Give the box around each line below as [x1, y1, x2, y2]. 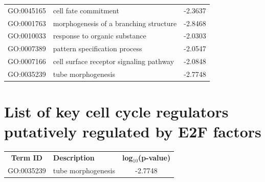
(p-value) [138, 152, 171, 163]
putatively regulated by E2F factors [4, 121, 261, 142]
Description [53, 152, 95, 163]
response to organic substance [53, 30, 146, 41]
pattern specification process [53, 43, 142, 54]
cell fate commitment [53, 5, 119, 15]
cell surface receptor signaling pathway [53, 56, 174, 67]
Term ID [11, 152, 42, 163]
